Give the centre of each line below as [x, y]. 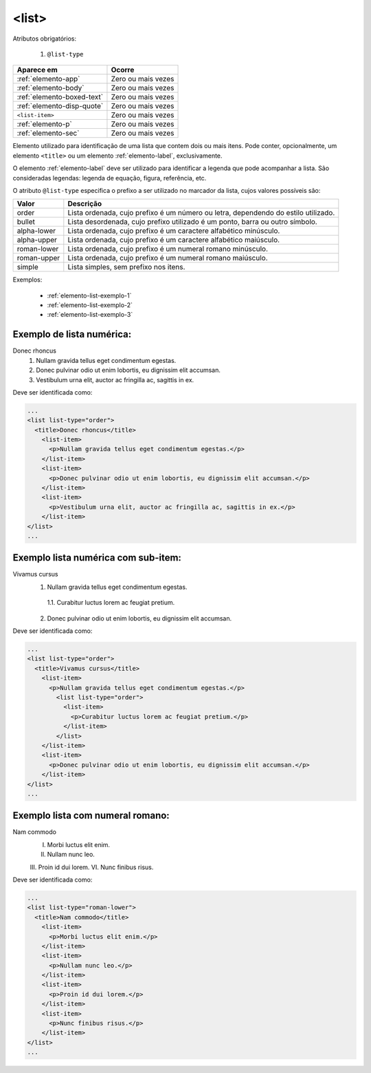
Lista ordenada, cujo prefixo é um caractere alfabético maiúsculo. [174, 240]
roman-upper [38, 258]
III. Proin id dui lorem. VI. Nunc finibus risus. [92, 867]
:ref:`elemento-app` [48, 79]
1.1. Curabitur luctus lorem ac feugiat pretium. [111, 603]
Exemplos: [27, 280]
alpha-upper [37, 240]
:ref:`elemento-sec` [48, 133]
